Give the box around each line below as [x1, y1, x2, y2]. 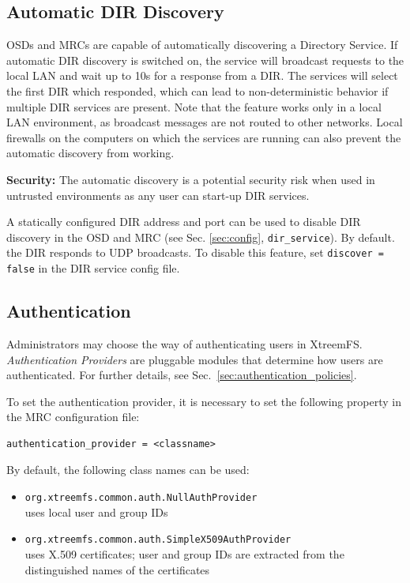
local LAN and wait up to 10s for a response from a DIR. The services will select [6, 67, 398, 84]
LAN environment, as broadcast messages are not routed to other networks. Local [6, 114, 403, 130]
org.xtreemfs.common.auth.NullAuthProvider [24, 492, 258, 504]
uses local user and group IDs [24, 503, 168, 520]
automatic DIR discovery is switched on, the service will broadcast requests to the [6, 51, 404, 68]
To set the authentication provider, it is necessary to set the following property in [6, 393, 401, 409]
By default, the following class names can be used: [6, 461, 250, 478]
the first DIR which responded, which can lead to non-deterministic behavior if [6, 82, 389, 99]
